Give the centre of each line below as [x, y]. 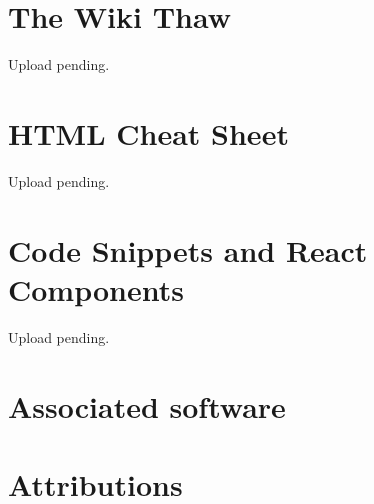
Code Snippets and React [188, 249]
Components [96, 288]
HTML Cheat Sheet [148, 132]
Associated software [147, 405]
